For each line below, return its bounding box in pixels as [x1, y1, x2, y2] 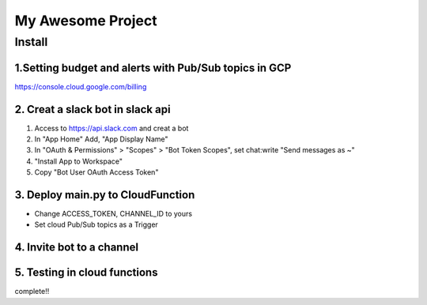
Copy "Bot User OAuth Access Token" [34, 168, 159, 177]
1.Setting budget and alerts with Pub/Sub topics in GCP [14, 61, 292, 74]
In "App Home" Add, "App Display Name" [34, 134, 168, 144]
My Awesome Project [14, 12, 157, 29]
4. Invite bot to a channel [14, 241, 138, 254]
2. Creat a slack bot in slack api [14, 103, 171, 116]
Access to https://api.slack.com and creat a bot [34, 123, 189, 133]
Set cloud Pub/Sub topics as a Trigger [34, 220, 158, 229]
